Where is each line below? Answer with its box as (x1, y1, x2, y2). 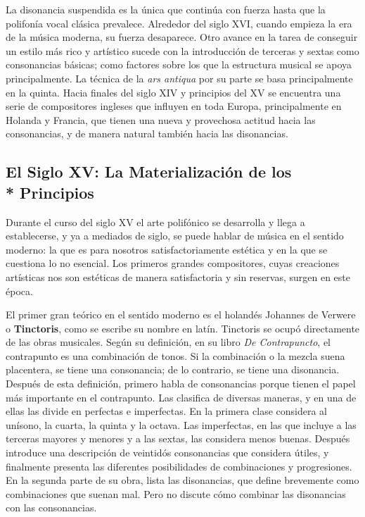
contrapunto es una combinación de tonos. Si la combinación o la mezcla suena (6, 348, 345, 363)
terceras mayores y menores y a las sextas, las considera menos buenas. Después (6, 431, 350, 446)
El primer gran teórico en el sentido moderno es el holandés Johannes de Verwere (6, 307, 356, 322)
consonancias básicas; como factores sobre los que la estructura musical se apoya (6, 57, 352, 72)
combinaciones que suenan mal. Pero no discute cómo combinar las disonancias (6, 486, 346, 501)
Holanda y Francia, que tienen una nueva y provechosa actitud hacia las (6, 112, 316, 127)
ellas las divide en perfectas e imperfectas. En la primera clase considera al (6, 404, 327, 418)
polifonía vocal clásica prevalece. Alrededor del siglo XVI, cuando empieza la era (6, 15, 352, 30)
